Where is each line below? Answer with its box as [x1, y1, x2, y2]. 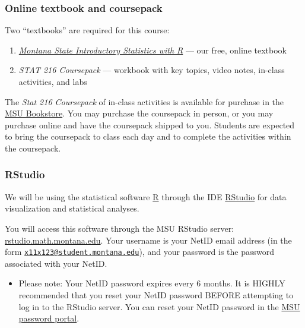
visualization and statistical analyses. [5, 202, 139, 215]
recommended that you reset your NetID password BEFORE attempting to [18, 289, 294, 301]
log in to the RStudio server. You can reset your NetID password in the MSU [18, 300, 300, 313]
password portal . [18, 312, 80, 324]
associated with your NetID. [5, 257, 107, 269]
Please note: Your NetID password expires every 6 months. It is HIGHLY [18, 277, 285, 289]
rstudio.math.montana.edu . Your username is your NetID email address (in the [5, 234, 292, 246]
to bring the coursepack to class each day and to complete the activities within [5, 130, 291, 143]
